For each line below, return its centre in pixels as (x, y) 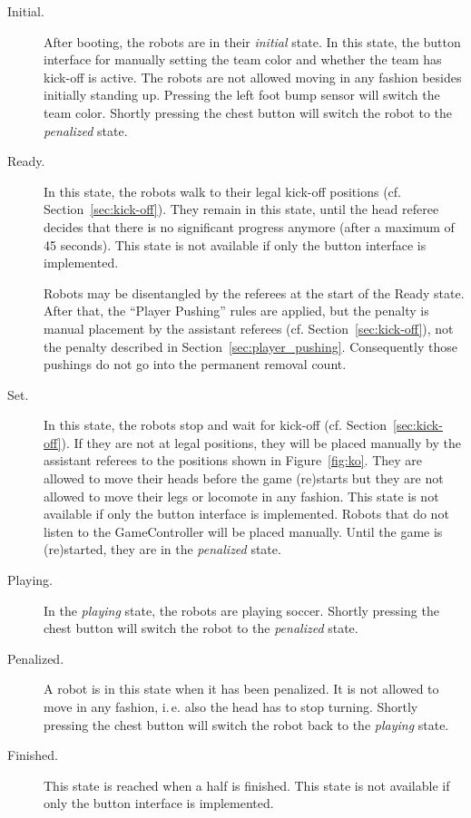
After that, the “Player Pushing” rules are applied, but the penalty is (236, 311)
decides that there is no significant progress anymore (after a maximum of (249, 226)
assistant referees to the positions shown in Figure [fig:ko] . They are (233, 460)
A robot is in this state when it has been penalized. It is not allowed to (241, 689)
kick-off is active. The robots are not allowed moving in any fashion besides (253, 77)
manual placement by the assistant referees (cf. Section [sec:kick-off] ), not (249, 328)
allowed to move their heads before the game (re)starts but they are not (244, 478)
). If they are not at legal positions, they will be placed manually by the (261, 442)
